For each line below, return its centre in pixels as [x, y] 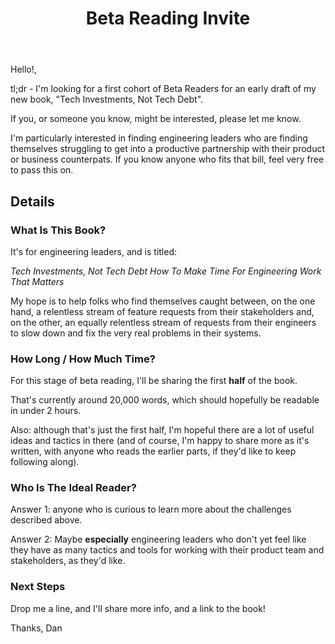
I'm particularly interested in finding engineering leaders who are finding [159, 138]
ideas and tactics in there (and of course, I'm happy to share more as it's [160, 441]
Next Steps [38, 587]
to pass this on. [42, 170]
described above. [46, 520]
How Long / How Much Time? [83, 359]
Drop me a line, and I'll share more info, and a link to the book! [138, 608]
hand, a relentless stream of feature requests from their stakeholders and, [162, 311]
